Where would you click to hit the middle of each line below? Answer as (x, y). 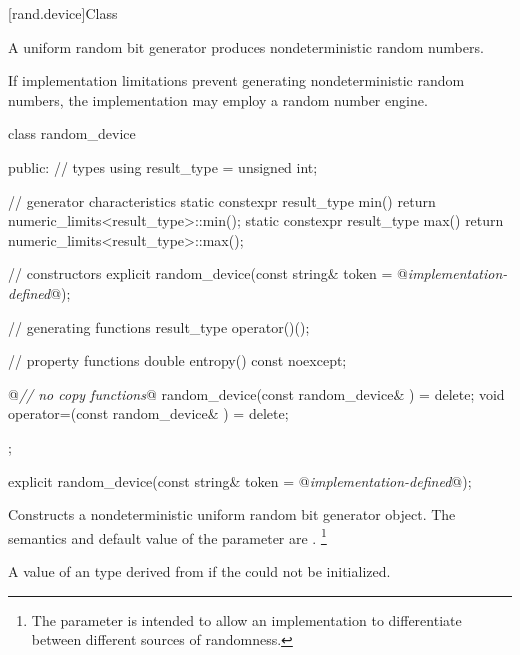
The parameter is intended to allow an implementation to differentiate (246, 619)
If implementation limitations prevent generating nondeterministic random (236, 80)
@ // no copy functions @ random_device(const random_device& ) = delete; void (256, 393)
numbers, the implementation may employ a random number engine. (218, 99)
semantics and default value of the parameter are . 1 (167, 536)
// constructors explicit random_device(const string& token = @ (208, 273)
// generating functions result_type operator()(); (159, 326)
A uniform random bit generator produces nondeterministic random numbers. (246, 46)
